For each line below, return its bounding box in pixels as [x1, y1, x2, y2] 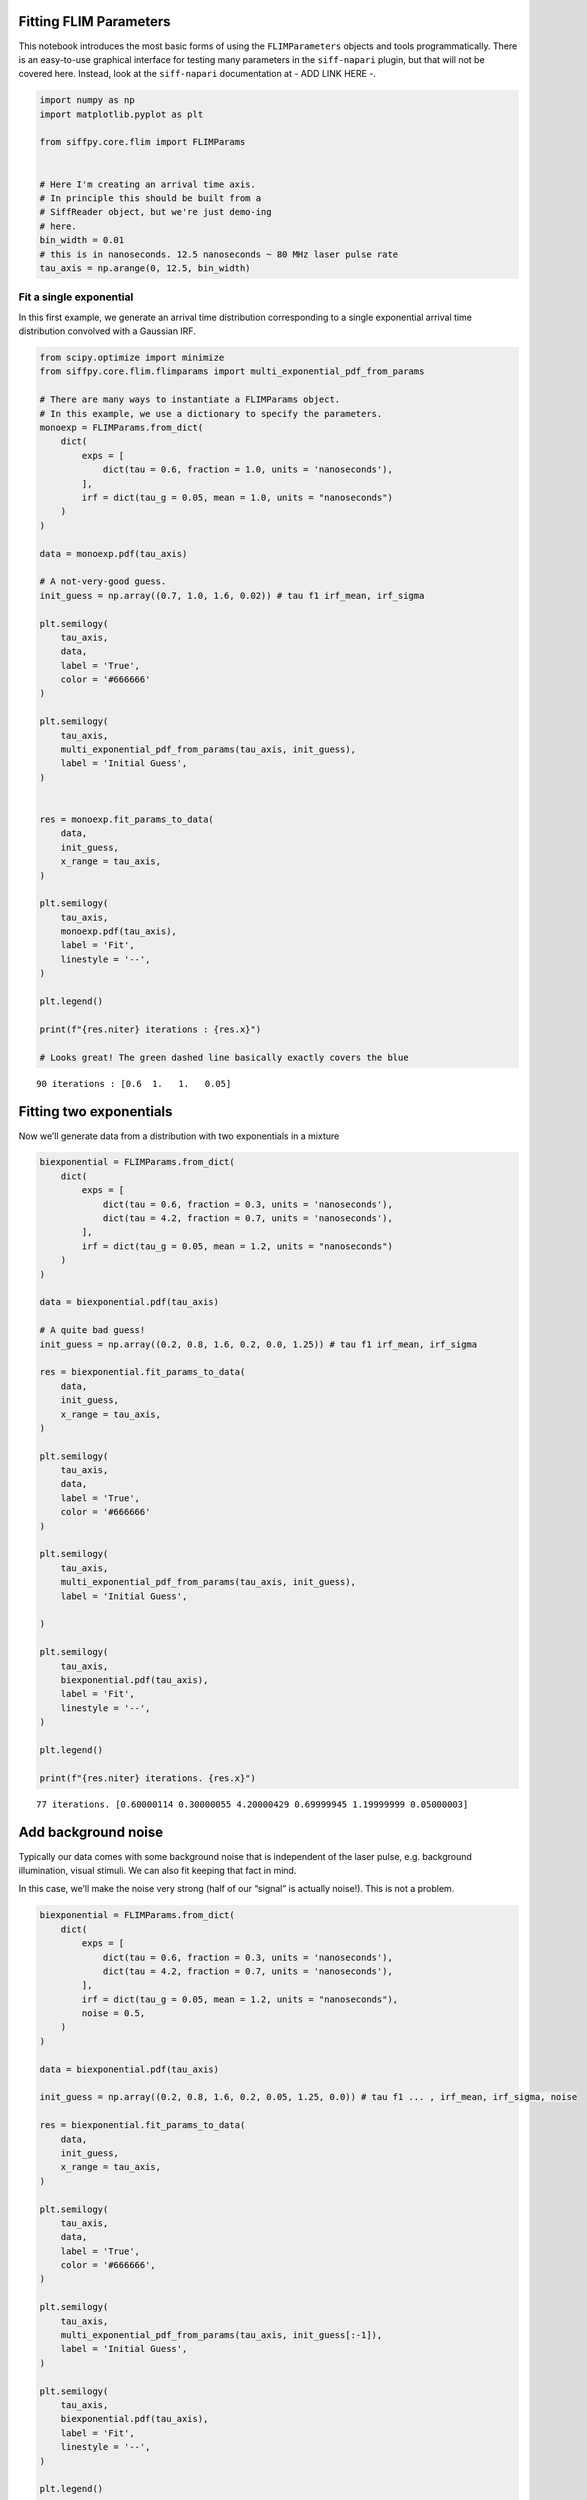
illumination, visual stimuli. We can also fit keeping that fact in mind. [18, 1864, 297, 1876]
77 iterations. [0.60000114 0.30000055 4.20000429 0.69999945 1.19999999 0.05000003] [36, 1798, 469, 1810]
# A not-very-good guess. [39, 576, 167, 587]
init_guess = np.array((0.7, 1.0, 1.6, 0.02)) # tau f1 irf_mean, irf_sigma [39, 590, 425, 601]
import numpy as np [39, 95, 135, 106]
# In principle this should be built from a [39, 193, 262, 204]
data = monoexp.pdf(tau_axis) [39, 548, 188, 559]
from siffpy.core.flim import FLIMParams [39, 136, 246, 148]
